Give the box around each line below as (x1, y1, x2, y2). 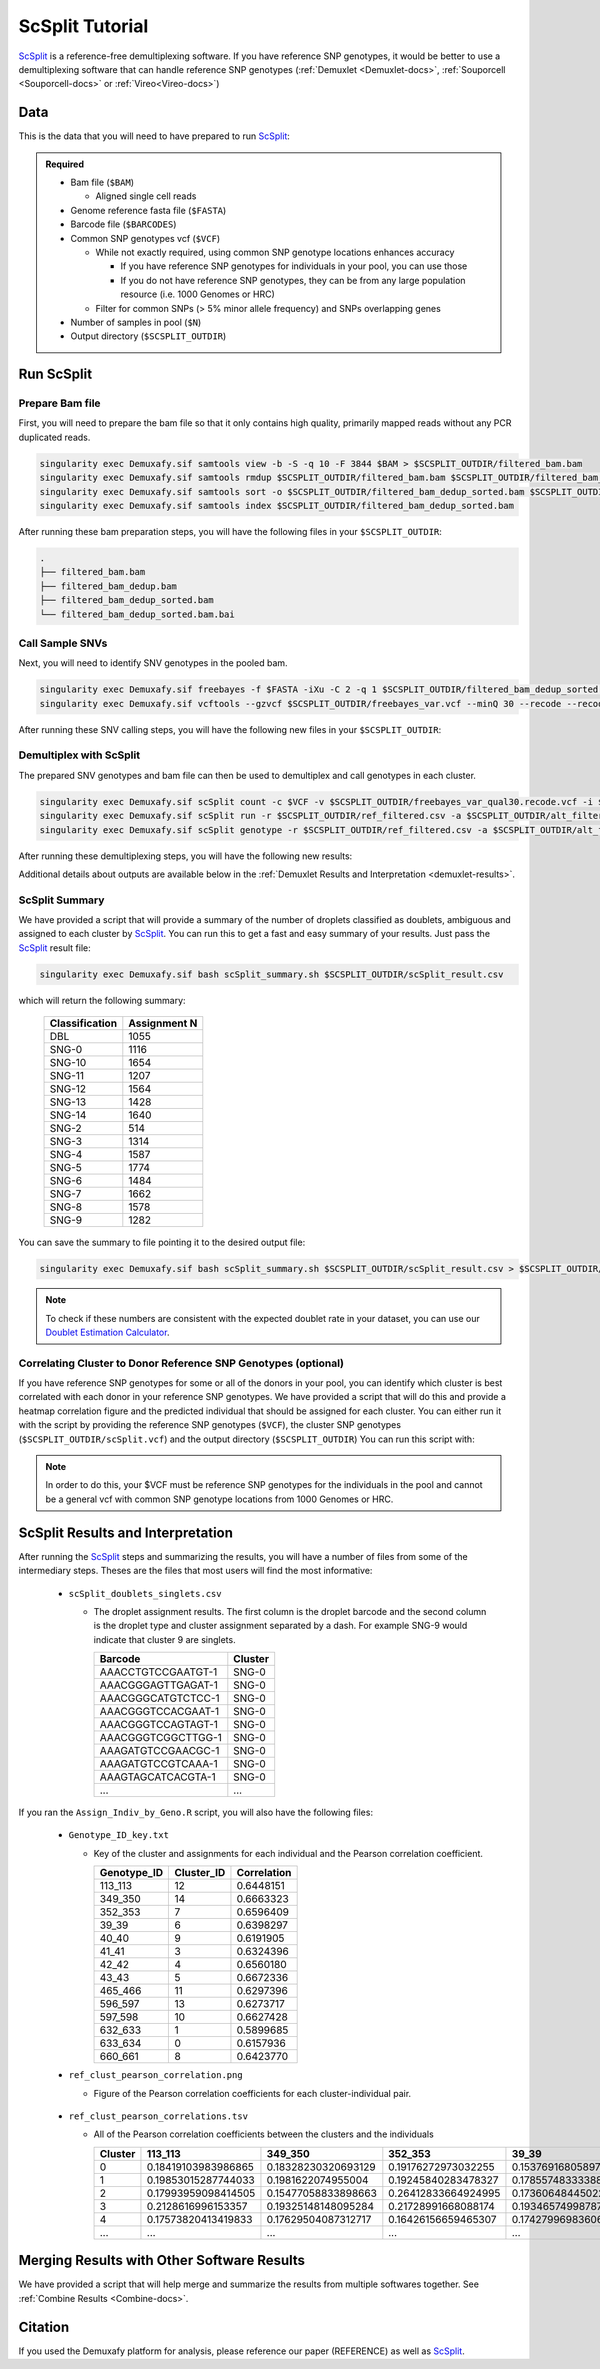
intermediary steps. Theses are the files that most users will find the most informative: (18, 1565, 373, 1577)
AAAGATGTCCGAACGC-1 (99, 1744, 220, 1758)
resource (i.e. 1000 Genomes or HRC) (120, 288, 275, 300)
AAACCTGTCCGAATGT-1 (99, 1665, 218, 1679)
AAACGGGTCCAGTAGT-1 (99, 1718, 219, 1732)
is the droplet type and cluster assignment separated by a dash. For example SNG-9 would (93, 1620, 468, 1632)
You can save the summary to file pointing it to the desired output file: (18, 1236, 306, 1249)
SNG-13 (49, 1095, 87, 1109)
